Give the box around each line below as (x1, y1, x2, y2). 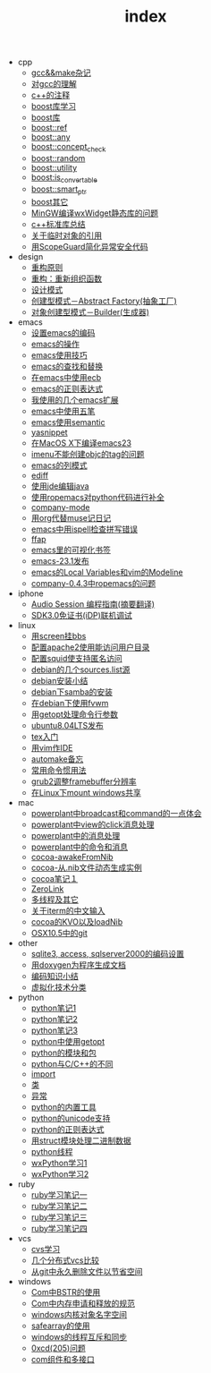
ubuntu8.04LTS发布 (30, 720, 105, 730)
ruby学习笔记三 (30, 1211, 88, 1223)
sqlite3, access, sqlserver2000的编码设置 (30, 948, 185, 959)
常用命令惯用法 (30, 764, 87, 775)
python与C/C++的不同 (30, 1058, 114, 1069)
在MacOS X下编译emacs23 (30, 437, 132, 448)
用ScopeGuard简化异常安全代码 (30, 241, 148, 252)
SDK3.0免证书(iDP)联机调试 (30, 610, 132, 620)
